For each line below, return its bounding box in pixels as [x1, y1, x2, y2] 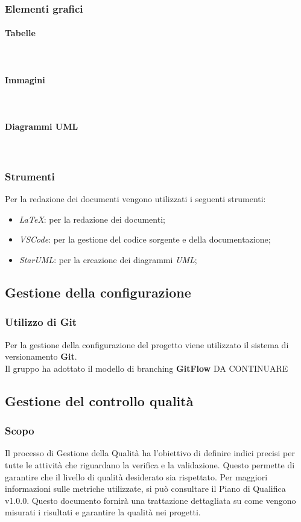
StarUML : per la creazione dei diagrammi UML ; [19, 253, 197, 266]
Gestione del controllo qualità [5, 391, 194, 410]
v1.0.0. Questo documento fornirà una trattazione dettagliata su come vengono [5, 494, 296, 506]
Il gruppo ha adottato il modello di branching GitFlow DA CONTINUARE [5, 361, 288, 374]
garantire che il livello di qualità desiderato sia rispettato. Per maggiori [5, 470, 268, 483]
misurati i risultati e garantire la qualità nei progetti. [5, 506, 201, 518]
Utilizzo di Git [5, 314, 77, 329]
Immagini [5, 73, 45, 86]
